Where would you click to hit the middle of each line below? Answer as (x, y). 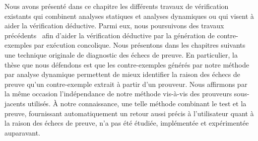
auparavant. (23, 132)
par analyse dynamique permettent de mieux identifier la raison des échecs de (122, 74)
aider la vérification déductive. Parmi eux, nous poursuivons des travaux (114, 26)
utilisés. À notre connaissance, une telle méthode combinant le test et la (137, 103)
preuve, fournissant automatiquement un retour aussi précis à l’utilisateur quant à (129, 113)
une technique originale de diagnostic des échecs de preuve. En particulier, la (121, 54)
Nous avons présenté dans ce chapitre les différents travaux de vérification (117, 6)
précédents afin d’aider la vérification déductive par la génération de (110, 35)
